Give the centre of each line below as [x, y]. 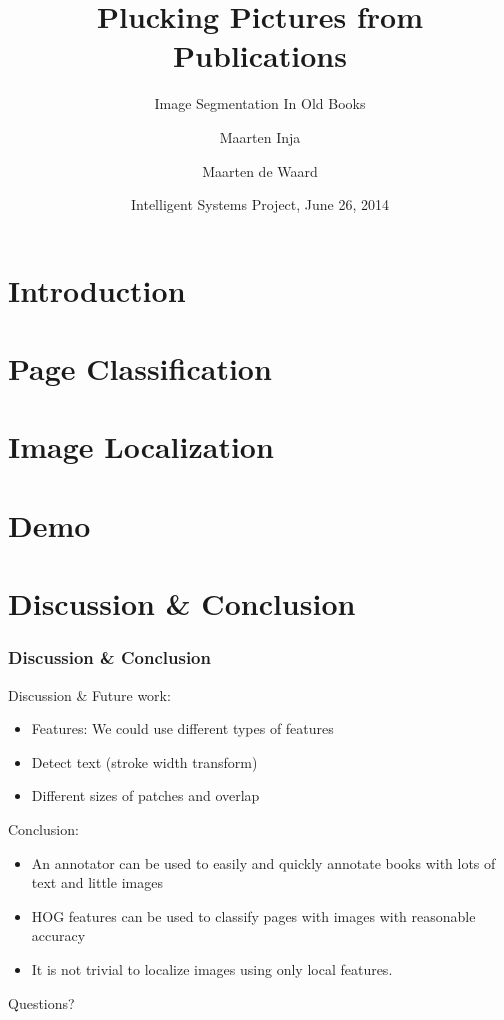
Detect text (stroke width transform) [144, 761]
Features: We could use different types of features [182, 728]
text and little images [97, 882]
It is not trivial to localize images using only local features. [212, 968]
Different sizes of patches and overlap [145, 795]
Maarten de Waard [260, 170]
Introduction [97, 289]
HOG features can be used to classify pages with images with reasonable [253, 915]
